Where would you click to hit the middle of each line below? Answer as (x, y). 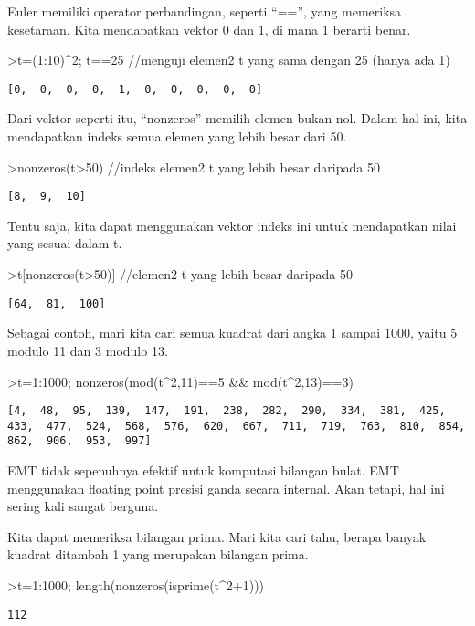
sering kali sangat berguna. (83, 506)
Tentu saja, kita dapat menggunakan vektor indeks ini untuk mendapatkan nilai (232, 225)
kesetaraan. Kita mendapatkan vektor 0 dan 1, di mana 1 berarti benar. (209, 29)
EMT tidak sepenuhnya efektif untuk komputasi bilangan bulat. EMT (203, 470)
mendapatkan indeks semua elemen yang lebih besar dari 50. (177, 136)
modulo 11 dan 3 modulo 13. (88, 350)
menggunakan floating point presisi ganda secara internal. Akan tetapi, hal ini (226, 488)
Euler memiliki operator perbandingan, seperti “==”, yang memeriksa (205, 11)
